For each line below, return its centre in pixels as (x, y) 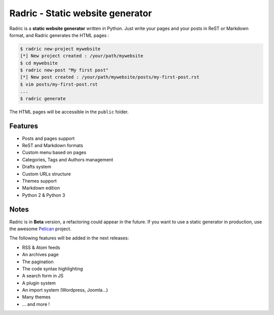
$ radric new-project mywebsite (60, 49)
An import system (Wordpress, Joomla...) (65, 290)
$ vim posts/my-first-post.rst (59, 84)
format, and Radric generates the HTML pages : (59, 35)
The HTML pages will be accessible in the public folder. (69, 112)
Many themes (36, 297)
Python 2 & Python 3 (44, 195)
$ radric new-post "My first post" (64, 70)
